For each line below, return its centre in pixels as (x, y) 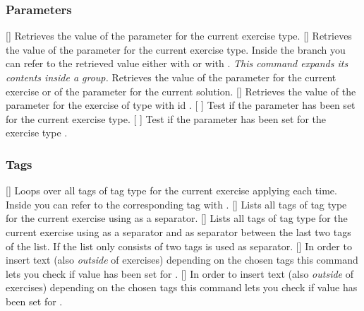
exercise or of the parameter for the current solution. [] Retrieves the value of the (181, 91)
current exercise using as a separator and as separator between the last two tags (178, 231)
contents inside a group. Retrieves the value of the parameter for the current (171, 77)
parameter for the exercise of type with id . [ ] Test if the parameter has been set (181, 105)
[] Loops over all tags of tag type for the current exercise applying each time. (171, 190)
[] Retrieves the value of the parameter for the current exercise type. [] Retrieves (179, 36)
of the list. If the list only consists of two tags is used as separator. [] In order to (179, 246)
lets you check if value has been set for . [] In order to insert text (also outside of (180, 273)
